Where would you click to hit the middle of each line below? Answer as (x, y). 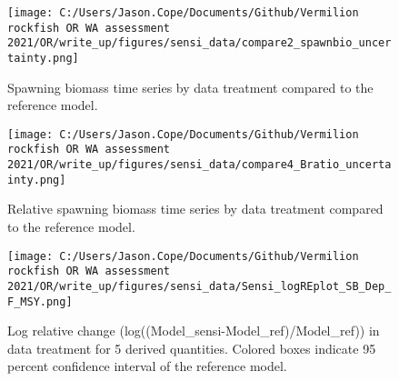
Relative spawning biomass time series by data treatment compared (195, 209)
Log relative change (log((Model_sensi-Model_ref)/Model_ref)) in (194, 331)
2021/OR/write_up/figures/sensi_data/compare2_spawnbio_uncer (199, 43)
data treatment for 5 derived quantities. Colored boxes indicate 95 (192, 348)
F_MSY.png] (40, 301)
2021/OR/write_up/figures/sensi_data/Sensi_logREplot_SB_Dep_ (199, 286)
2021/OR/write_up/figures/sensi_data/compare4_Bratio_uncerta (199, 165)
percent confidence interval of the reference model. (147, 366)
